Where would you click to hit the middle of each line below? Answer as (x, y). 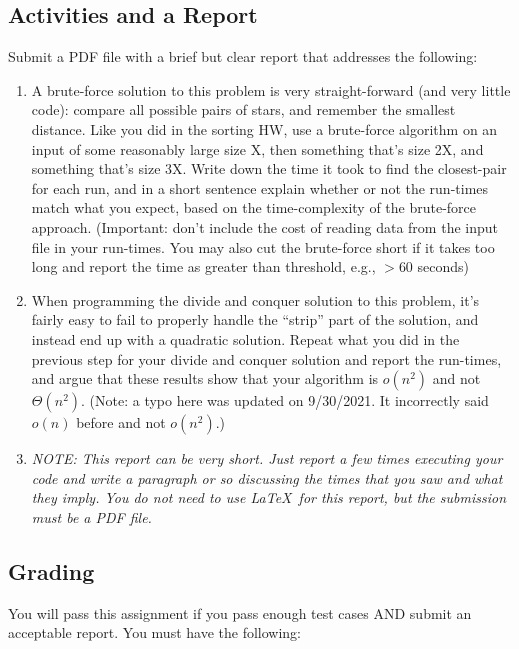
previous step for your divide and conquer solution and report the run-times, (266, 358)
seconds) (443, 266)
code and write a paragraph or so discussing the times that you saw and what (267, 477)
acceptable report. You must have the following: (154, 632)
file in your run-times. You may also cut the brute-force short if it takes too (263, 246)
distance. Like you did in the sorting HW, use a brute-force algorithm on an (264, 128)
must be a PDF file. (91, 516)
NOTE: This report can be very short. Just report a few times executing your (267, 458)
